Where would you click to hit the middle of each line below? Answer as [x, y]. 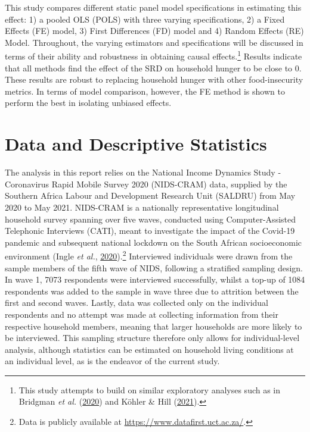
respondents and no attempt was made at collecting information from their [142, 314]
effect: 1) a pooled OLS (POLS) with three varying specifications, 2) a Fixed [145, 19]
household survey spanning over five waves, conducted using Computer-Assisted [150, 219]
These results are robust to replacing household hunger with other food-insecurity [154, 79]
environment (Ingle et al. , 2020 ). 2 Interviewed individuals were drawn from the [149, 255]
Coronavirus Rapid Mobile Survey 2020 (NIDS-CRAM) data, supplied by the [146, 184]
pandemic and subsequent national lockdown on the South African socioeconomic [154, 242]
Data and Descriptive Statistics [136, 144]
